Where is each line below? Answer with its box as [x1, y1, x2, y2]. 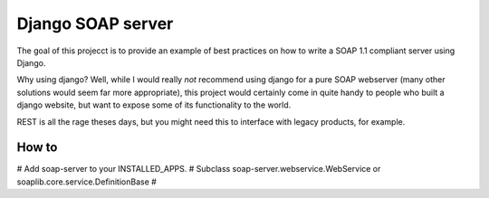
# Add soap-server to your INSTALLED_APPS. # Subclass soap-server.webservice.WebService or [16, 164, 381, 174]
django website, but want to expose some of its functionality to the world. [16, 99, 292, 110]
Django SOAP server [16, 14, 174, 33]
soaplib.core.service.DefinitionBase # [16, 176, 158, 187]
